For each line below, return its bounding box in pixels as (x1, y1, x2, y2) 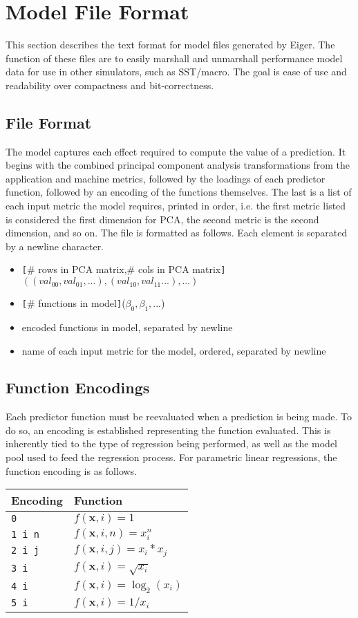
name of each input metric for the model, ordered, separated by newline (21, 343, 326, 357)
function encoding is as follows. (6, 463, 138, 478)
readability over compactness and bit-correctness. (6, 77, 214, 92)
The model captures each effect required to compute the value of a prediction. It (6, 144, 346, 158)
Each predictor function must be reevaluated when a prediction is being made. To (6, 409, 352, 424)
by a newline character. (6, 238, 104, 253)
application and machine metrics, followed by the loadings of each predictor (6, 171, 326, 185)
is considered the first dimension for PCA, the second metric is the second (6, 212, 319, 226)
